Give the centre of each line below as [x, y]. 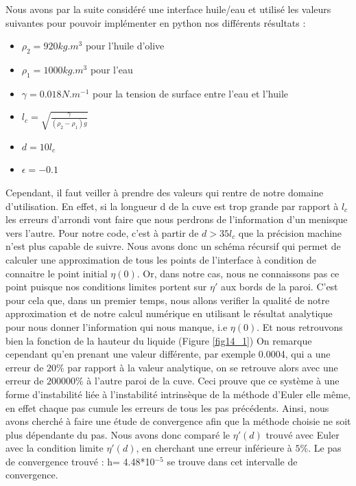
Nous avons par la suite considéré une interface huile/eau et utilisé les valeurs [168, 9]
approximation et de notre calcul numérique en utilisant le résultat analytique [169, 313]
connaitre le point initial [57, 273]
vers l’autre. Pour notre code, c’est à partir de [102, 232]
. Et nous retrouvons [300, 326]
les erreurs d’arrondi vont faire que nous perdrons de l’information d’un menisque [177, 219]
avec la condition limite [55, 448]
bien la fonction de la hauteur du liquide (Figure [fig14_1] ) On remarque [159, 340]
